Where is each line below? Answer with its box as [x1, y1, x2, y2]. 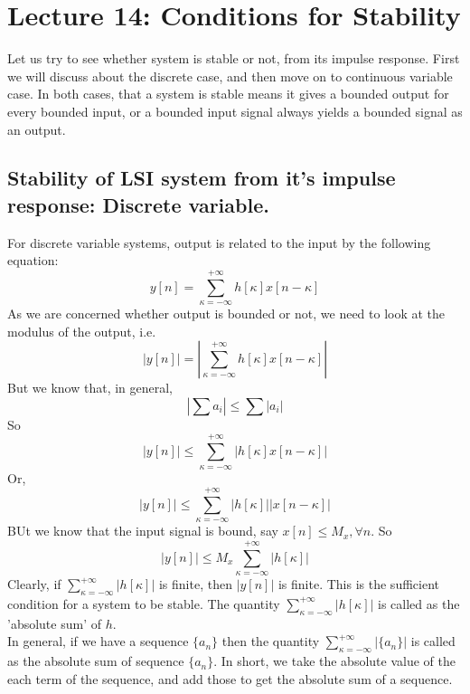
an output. [7, 119, 66, 138]
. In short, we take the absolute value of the [213, 651, 456, 670]
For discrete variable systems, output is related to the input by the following [7, 233, 431, 252]
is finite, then [158, 575, 232, 594]
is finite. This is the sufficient [277, 575, 439, 594]
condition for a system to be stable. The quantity [7, 594, 280, 613]
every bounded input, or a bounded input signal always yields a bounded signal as [7, 101, 463, 120]
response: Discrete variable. [7, 190, 269, 218]
